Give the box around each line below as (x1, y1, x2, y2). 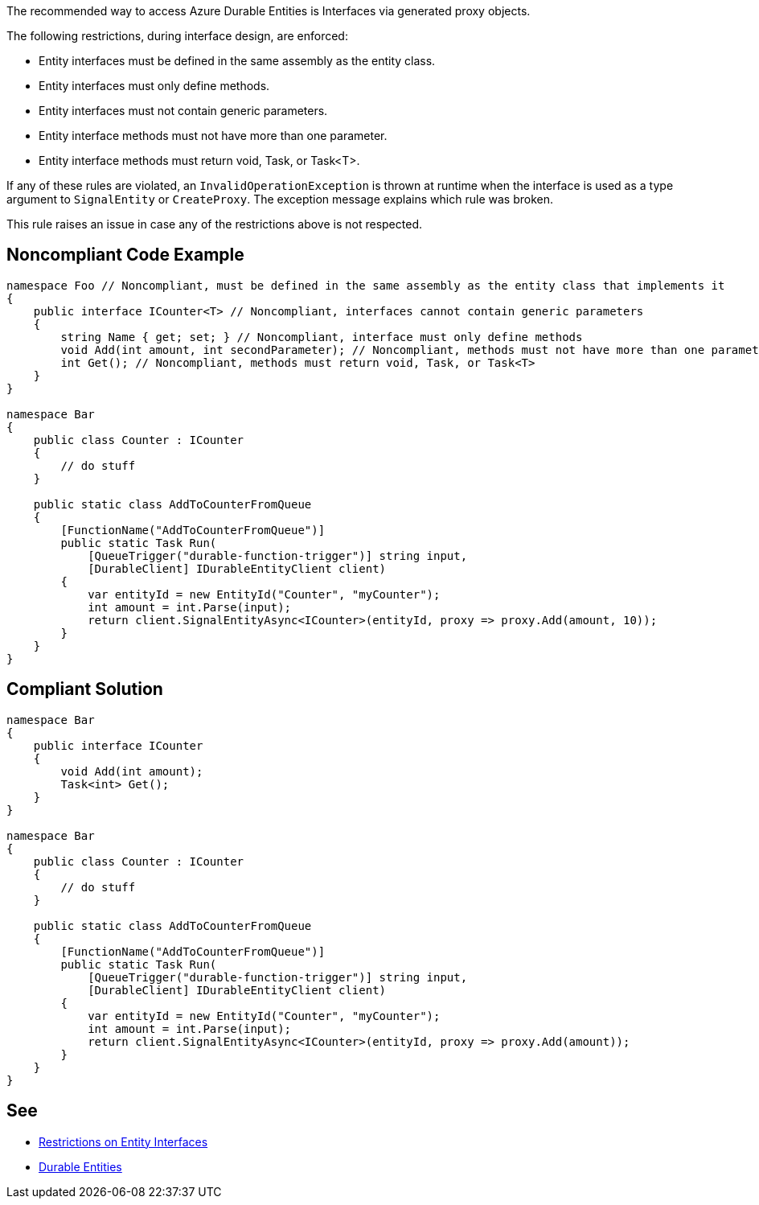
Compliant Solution (6, 679, 163, 700)
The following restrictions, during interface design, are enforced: (6, 29, 348, 43)
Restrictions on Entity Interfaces (39, 1134, 208, 1149)
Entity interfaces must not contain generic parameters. (39, 104, 328, 117)
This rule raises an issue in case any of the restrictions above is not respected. (6, 217, 422, 231)
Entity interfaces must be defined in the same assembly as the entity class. (39, 54, 436, 68)
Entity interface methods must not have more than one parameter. (39, 129, 388, 142)
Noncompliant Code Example (6, 245, 244, 265)
